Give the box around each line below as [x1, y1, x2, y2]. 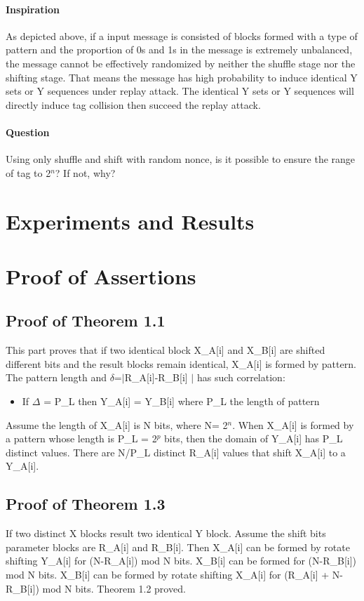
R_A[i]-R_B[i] [124, 370, 188, 385]
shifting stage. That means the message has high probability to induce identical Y [6, 70, 358, 84]
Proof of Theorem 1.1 [6, 310, 166, 331]
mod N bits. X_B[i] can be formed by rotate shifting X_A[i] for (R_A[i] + [6, 567, 330, 582]
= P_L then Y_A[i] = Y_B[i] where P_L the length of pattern [43, 394, 320, 409]
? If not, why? [55, 165, 116, 180]
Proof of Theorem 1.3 [6, 493, 166, 515]
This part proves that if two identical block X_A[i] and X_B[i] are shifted [6, 343, 325, 357]
